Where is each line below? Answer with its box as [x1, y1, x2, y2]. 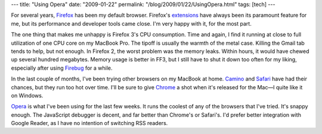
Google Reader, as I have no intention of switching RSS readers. [11, 120, 168, 127]
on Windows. [11, 92, 44, 99]
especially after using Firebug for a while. [11, 64, 113, 71]
